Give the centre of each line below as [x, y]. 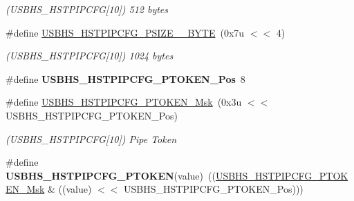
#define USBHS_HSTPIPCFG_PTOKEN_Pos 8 [125, 78]
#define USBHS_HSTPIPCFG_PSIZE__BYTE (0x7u [125, 32]
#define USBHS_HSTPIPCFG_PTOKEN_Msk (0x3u [124, 102]
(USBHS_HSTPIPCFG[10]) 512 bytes [87, 9]
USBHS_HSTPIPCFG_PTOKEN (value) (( [111, 175]
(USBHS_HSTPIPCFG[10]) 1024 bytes [90, 56]
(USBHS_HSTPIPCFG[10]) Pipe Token [91, 138]
